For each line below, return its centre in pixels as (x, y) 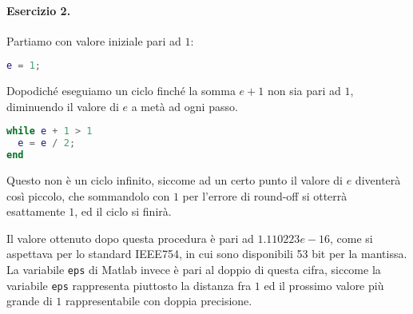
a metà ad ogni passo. (185, 106)
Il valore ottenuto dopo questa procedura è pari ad (130, 238)
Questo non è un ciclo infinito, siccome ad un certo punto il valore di (175, 180)
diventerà (378, 180)
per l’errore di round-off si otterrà (265, 195)
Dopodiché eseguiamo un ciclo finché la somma (121, 91)
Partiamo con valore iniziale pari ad (94, 40)
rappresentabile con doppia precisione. (159, 301)
